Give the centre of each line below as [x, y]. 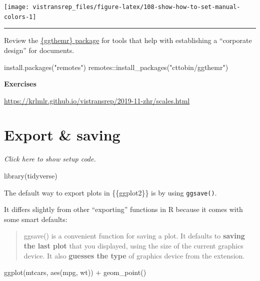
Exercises [20, 84]
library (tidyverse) [31, 175]
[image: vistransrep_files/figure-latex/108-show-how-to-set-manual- [122, 7]
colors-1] [20, 17]
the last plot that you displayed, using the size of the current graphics [133, 246]
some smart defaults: [36, 219]
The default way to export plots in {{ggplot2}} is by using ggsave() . [110, 192]
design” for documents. [39, 50]
